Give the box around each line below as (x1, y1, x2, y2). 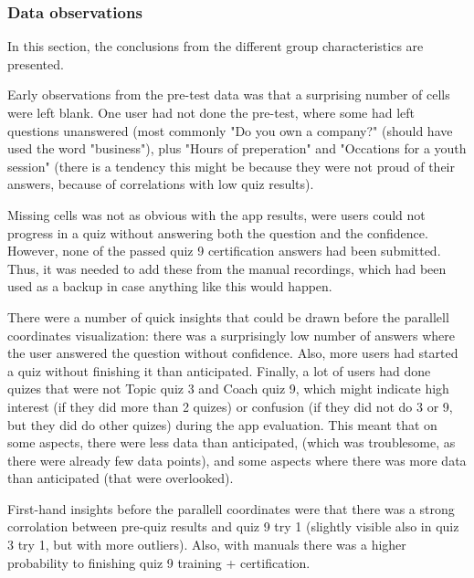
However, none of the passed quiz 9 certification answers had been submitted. (7, 241, 441, 260)
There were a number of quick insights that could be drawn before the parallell (7, 307, 449, 326)
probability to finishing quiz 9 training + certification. (7, 552, 311, 572)
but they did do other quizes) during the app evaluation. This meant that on (7, 415, 437, 434)
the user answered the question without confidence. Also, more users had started (7, 343, 458, 363)
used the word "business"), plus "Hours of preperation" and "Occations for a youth (7, 139, 467, 158)
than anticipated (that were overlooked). (7, 468, 234, 488)
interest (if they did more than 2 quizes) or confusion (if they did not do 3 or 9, (7, 396, 453, 415)
